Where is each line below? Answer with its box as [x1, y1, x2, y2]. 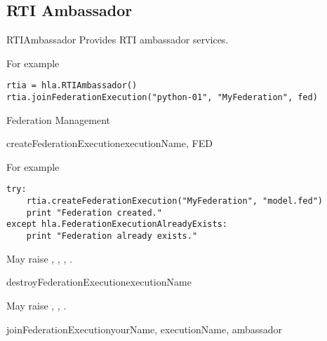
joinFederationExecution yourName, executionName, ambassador [6, 321, 283, 336]
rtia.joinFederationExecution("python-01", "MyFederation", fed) [6, 92, 318, 103]
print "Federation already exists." [26, 231, 198, 242]
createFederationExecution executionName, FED [6, 136, 213, 151]
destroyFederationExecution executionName [6, 274, 192, 289]
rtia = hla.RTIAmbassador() [6, 81, 138, 91]
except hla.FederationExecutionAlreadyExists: [6, 219, 227, 230]
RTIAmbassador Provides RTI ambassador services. [6, 32, 229, 47]
